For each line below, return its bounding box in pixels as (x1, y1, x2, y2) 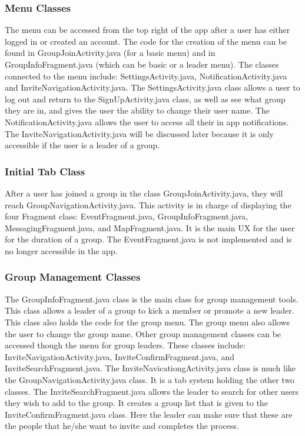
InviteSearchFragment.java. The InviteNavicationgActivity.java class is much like (5, 362, 296, 374)
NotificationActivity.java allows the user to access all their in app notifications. (5, 115, 289, 128)
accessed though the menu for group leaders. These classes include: (5, 339, 246, 351)
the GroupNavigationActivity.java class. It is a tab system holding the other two (5, 373, 295, 385)
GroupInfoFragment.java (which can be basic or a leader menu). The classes (5, 58, 279, 70)
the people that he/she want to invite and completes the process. (5, 420, 239, 432)
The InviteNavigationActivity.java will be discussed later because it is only (5, 127, 274, 139)
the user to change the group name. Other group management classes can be (5, 327, 281, 340)
